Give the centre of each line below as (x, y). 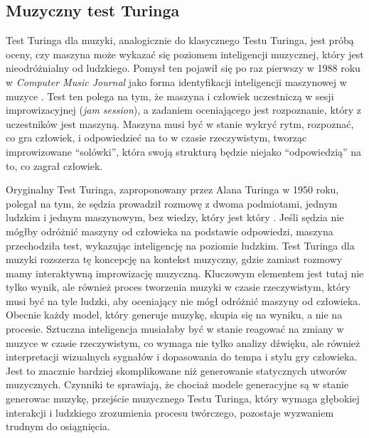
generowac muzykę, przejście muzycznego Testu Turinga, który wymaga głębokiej (183, 399)
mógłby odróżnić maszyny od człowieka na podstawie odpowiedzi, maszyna (170, 231)
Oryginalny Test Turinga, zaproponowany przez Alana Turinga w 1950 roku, (172, 189)
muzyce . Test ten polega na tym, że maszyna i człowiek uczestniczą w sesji (170, 96)
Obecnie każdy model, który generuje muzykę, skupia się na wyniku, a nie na (174, 315)
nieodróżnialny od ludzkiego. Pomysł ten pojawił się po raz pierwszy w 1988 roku (183, 68)
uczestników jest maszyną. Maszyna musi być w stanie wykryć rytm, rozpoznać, (180, 123)
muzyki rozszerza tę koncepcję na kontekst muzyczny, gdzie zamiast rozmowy (174, 259)
